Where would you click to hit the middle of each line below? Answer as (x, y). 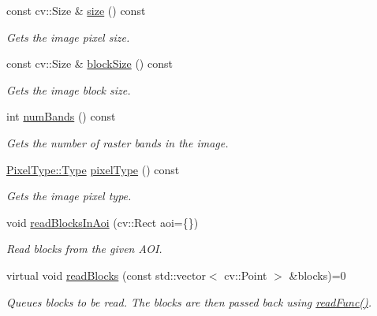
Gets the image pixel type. (69, 196)
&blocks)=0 (317, 275)
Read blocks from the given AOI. (84, 249)
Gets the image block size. (69, 89)
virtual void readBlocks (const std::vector (106, 275)
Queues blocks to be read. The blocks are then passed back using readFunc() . (189, 301)
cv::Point (246, 275)
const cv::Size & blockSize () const (90, 63)
